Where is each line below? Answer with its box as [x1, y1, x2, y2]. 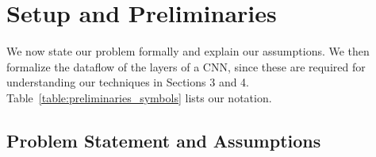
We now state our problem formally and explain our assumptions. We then [6, 43, 370, 59]
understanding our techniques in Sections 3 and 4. [6, 74, 250, 90]
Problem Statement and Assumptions [6, 128, 321, 152]
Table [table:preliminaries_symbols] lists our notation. [6, 89, 272, 105]
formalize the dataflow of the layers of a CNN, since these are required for [6, 58, 366, 75]
